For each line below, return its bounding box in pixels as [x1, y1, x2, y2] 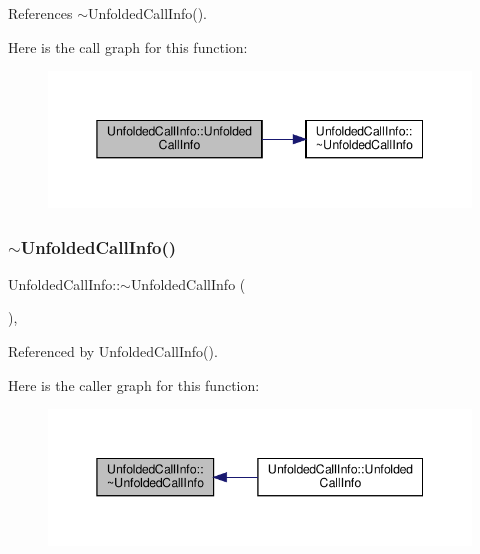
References [8, 3, 73, 23]
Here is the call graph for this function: [8, 36, 248, 57]
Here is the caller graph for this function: [8, 374, 260, 395]
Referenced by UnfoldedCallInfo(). [8, 340, 218, 361]
